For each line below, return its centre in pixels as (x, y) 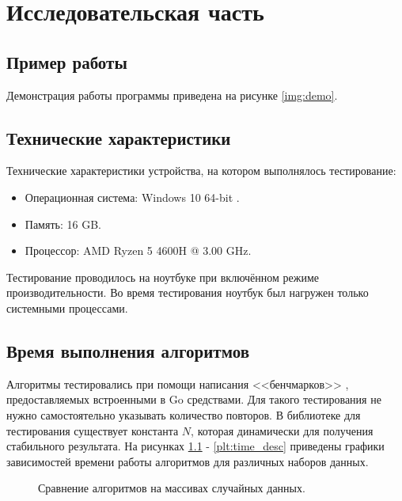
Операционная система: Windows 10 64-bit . (132, 197)
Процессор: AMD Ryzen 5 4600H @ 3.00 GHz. (138, 250)
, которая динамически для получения (282, 430)
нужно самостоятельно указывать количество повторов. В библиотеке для (184, 414)
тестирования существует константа (93, 430)
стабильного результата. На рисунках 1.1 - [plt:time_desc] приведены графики (195, 446)
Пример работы (67, 61)
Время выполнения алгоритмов (128, 350)
